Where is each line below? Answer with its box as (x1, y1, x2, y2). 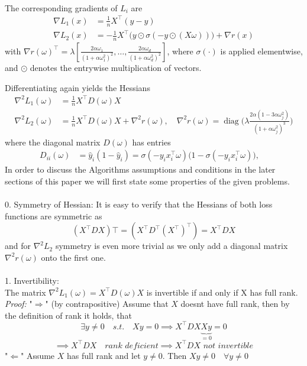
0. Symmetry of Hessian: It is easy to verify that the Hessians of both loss (5, 198, 273, 210)
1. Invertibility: (5, 274, 59, 287)
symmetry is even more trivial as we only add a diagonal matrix (55, 239, 288, 252)
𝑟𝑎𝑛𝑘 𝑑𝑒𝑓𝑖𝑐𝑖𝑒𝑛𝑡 (105, 341, 159, 350)
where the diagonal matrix (5, 135, 101, 148)
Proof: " (5, 297, 33, 310)
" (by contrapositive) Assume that (45, 297, 169, 310)
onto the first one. (41, 251, 106, 263)
